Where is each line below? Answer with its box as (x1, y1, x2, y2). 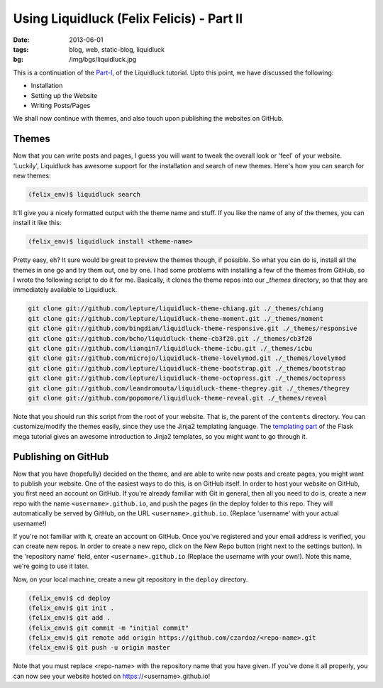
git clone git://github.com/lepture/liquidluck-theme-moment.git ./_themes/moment (28, 315, 324, 322)
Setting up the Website (30, 91, 98, 99)
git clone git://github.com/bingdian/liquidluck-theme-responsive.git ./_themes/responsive (28, 324, 357, 333)
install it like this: (13, 219, 62, 227)
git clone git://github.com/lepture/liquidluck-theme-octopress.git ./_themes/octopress (28, 374, 347, 383)
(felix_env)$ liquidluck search (28, 190, 141, 198)
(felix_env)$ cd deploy (28, 594, 111, 602)
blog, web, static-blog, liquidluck (69, 45, 165, 53)
